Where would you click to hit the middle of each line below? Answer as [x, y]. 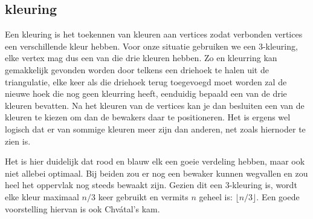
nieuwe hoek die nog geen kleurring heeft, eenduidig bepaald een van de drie [146, 93]
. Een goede [278, 196]
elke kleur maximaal [42, 196]
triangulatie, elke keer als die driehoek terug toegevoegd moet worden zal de [146, 81]
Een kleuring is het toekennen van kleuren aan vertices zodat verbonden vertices [154, 34]
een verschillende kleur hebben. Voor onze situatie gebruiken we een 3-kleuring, [151, 46]
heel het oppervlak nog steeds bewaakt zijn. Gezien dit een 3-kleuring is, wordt [151, 185]
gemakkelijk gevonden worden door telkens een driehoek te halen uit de [137, 69]
